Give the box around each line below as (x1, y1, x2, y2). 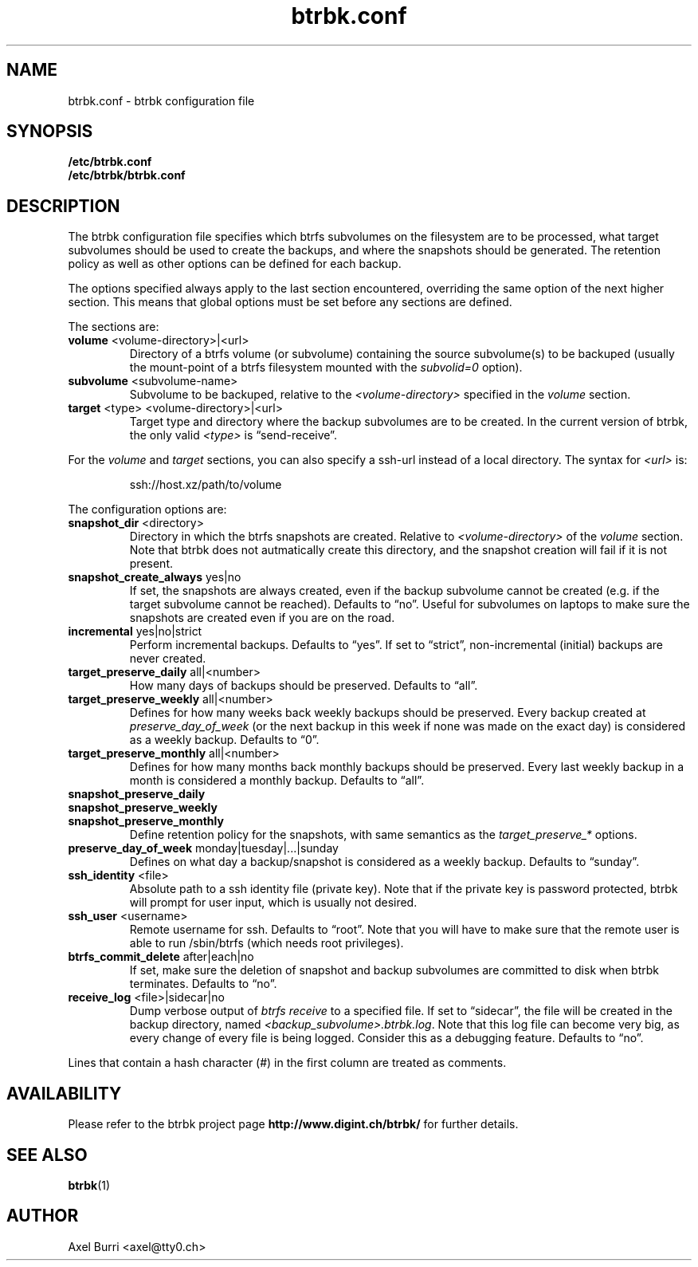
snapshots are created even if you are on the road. (129, 611, 395, 625)
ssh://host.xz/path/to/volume (129, 478, 282, 492)
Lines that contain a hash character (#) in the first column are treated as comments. (68, 1056, 507, 1070)
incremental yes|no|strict (68, 624, 202, 639)
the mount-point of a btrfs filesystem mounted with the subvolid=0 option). (129, 360, 523, 375)
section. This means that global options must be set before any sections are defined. (68, 295, 512, 309)
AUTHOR (6, 1206, 79, 1226)
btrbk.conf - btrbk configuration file (68, 93, 255, 108)
